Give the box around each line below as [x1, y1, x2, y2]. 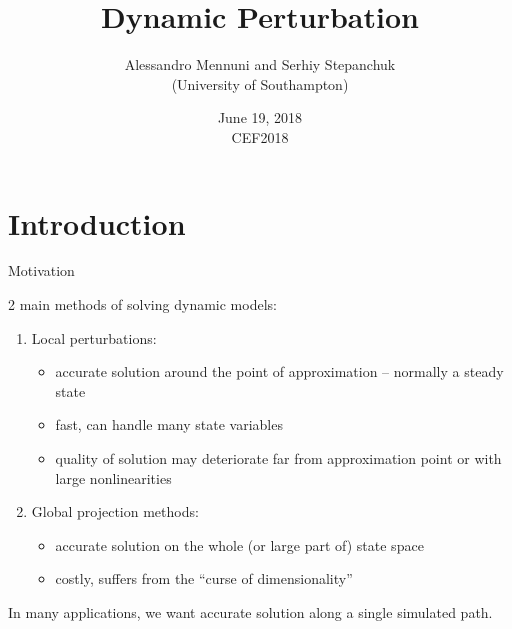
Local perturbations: [31, 327, 157, 348]
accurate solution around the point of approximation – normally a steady [55, 361, 504, 382]
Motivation [8, 260, 75, 281]
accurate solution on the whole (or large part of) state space [55, 534, 424, 555]
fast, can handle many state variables [55, 414, 283, 435]
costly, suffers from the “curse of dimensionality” [55, 568, 353, 589]
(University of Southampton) [171, 73, 349, 94]
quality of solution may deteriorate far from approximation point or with [55, 448, 502, 468]
